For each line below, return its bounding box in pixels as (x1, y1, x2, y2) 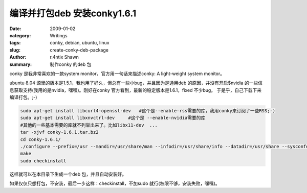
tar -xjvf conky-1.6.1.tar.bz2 (20, 129, 99, 135)
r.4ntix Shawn (50, 54, 79, 60)
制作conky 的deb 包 (50, 61, 92, 67)
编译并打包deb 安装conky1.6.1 (9, 8, 137, 19)
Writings (50, 32, 68, 38)
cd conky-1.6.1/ (20, 136, 61, 142)
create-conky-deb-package (50, 46, 108, 53)
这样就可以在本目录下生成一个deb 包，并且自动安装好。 (9, 171, 127, 177)
